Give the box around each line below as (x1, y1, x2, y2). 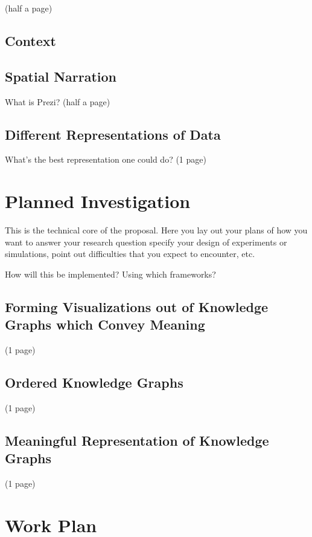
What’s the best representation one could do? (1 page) (5, 153, 206, 166)
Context (5, 31, 56, 50)
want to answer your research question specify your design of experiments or (5, 235, 287, 248)
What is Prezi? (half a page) (5, 95, 110, 108)
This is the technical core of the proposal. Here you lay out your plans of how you (5, 224, 308, 236)
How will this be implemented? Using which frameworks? (5, 267, 216, 280)
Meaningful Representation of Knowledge (5, 431, 269, 449)
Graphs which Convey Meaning (5, 315, 205, 334)
